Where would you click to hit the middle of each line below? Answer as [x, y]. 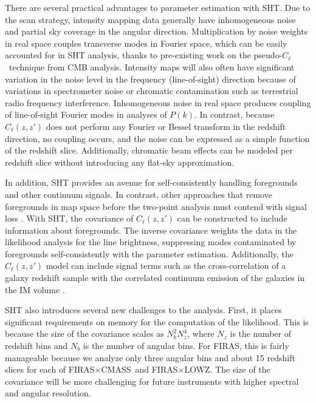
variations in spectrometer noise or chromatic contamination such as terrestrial [152, 91]
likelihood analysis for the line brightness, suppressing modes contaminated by [151, 242]
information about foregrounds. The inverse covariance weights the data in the [151, 230]
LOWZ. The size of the [227, 369]
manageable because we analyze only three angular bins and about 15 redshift [150, 357]
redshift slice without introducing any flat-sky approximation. [120, 162]
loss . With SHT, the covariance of [69, 218]
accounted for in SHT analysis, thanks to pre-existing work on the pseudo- [144, 55]
